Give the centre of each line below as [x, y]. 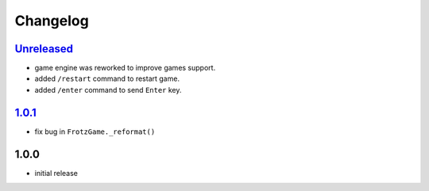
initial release [56, 173]
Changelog [52, 21]
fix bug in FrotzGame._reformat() [95, 132]
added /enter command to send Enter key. [108, 90]
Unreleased [44, 49]
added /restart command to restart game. [107, 78]
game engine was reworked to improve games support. [125, 68]
